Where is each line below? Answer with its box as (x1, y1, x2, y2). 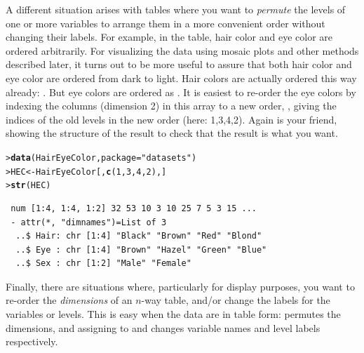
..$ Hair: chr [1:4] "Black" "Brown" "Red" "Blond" (15, 231, 262, 241)
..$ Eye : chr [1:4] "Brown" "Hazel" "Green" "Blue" (15, 244, 267, 255)
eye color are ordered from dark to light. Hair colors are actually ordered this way (6, 70, 357, 85)
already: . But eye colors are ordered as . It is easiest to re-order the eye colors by (6, 84, 356, 99)
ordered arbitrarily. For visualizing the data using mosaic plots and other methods (6, 43, 359, 58)
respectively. (6, 334, 58, 349)
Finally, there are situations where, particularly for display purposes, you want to (6, 279, 355, 293)
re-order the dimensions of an (6, 293, 133, 307)
